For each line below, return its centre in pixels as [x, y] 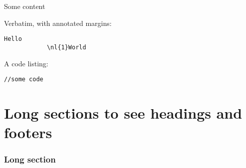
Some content [25, 6]
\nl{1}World [66, 47]
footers [28, 132]
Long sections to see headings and [123, 112]
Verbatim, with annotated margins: [58, 23]
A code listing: [26, 63]
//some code [24, 80]
